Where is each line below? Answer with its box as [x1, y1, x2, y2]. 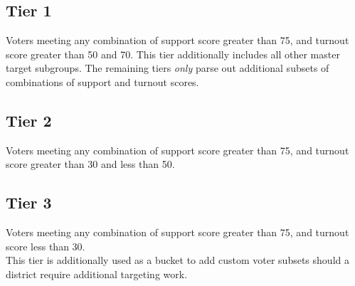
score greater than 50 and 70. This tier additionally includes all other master [6, 46, 340, 61]
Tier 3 [6, 191, 52, 213]
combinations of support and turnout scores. [6, 74, 199, 89]
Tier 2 [6, 109, 52, 131]
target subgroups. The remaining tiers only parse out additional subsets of [6, 60, 329, 75]
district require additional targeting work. [6, 266, 188, 281]
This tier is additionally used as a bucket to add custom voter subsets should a [6, 253, 349, 268]
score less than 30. [6, 238, 85, 253]
